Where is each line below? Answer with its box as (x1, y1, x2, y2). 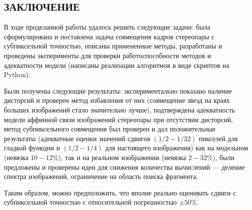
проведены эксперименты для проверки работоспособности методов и (4, 50, 211, 60)
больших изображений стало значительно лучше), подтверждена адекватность (4, 104, 235, 114)
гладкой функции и (4, 143, 60, 153)
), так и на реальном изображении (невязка (58, 152, 186, 162)
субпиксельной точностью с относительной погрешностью (4, 197, 177, 207)
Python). (4, 69, 31, 80)
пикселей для (198, 133, 238, 143)
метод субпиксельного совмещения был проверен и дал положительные (4, 124, 216, 134)
